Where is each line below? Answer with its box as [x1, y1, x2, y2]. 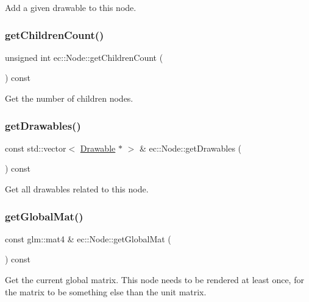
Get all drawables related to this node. [5, 183, 149, 195]
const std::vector [5, 141, 66, 154]
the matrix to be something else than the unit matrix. [5, 285, 207, 298]
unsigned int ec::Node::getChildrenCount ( [5, 51, 163, 63]
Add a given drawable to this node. [5, 1, 137, 13]
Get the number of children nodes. [5, 92, 133, 104]
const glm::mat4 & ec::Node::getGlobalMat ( [5, 232, 171, 245]
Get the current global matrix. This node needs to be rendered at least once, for [5, 273, 304, 286]
